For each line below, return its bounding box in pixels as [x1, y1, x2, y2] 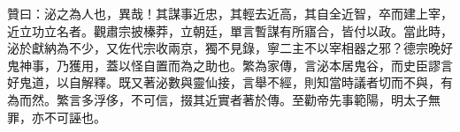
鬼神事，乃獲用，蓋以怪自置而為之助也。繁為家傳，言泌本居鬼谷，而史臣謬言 [7, 55, 453, 74]
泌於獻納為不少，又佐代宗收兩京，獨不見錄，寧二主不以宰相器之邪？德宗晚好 [7, 39, 453, 57]
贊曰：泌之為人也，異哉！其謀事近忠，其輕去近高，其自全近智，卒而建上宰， [7, 4, 453, 22]
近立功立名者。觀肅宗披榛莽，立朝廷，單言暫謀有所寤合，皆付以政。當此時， [7, 21, 453, 40]
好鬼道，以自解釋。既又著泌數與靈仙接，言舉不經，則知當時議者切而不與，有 [7, 73, 453, 92]
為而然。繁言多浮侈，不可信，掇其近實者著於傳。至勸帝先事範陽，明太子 [7, 90, 428, 108]
